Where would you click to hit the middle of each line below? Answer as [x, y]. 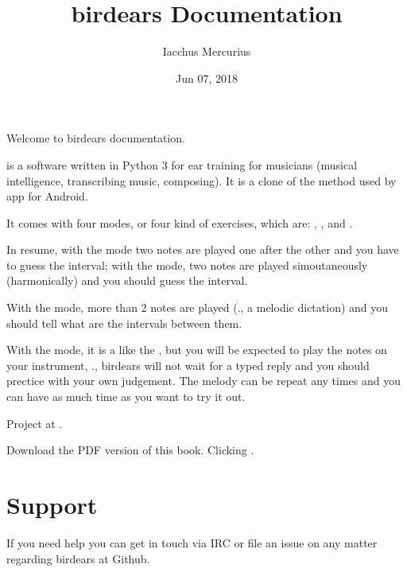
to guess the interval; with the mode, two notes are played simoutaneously [187, 265]
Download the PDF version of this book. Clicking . [130, 450]
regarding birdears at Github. [78, 558]
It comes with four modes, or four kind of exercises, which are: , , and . [180, 222]
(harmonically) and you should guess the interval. [127, 280]
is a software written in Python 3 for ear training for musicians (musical [182, 164]
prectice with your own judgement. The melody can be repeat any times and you [204, 381]
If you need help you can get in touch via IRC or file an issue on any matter [192, 542]
